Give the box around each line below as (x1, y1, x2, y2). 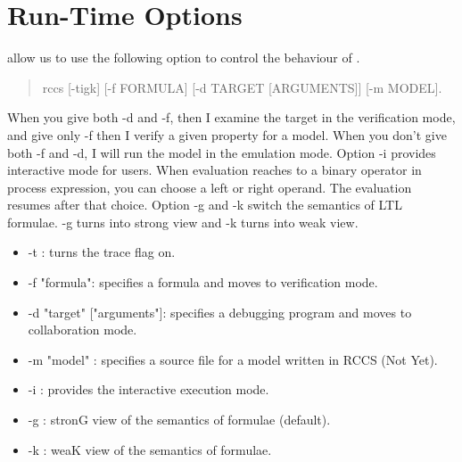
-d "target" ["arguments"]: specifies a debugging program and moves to (28, 302, 412, 321)
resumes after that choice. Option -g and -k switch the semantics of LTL (7, 195, 402, 214)
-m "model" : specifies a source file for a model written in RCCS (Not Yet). (28, 350, 438, 368)
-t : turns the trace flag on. (28, 243, 176, 261)
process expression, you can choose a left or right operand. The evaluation (7, 177, 412, 196)
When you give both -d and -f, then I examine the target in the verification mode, (7, 108, 456, 127)
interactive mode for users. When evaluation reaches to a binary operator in (7, 161, 422, 179)
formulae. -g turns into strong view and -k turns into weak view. (7, 212, 359, 231)
